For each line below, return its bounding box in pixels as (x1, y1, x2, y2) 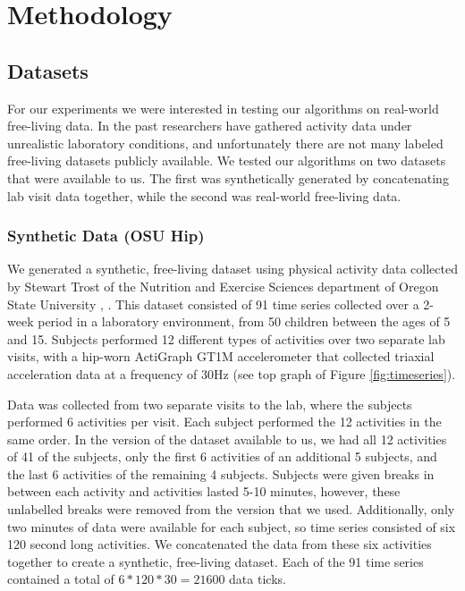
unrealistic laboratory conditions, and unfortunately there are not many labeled (7, 133, 444, 152)
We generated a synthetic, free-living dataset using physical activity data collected (7, 259, 458, 278)
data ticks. (229, 570, 286, 588)
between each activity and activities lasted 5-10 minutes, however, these (7, 482, 401, 501)
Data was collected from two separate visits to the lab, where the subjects (7, 394, 412, 413)
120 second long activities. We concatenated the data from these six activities (7, 535, 432, 553)
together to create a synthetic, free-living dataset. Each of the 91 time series (7, 552, 424, 570)
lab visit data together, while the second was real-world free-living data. (7, 186, 402, 205)
